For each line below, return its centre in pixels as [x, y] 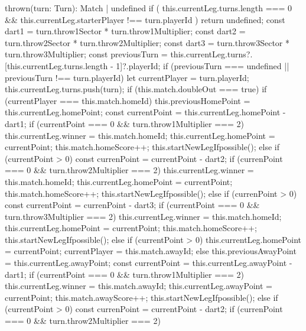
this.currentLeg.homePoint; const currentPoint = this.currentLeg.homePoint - [145, 112]
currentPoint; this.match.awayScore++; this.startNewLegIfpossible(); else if [141, 297]
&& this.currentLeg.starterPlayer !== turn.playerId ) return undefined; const [145, 19]
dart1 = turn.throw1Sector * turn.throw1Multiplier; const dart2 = [125, 31]
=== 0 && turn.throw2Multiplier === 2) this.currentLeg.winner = [129, 170]
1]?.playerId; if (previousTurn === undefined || [203, 65]
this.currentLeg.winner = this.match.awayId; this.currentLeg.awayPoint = [139, 286]
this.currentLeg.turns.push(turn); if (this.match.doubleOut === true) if [136, 89]
